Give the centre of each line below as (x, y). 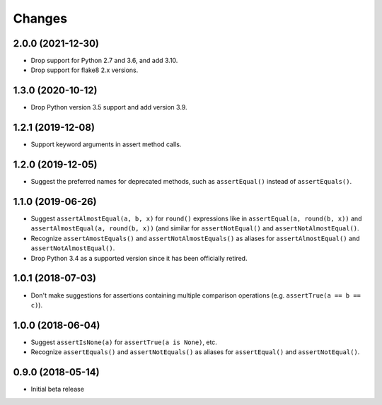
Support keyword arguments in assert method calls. (106, 144)
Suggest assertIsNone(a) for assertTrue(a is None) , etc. (124, 342)
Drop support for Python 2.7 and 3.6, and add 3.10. (104, 61)
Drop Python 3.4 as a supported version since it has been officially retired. (139, 258)
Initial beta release (58, 389)
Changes (40, 18)
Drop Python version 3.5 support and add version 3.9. (109, 107)
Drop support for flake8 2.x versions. (85, 70)
